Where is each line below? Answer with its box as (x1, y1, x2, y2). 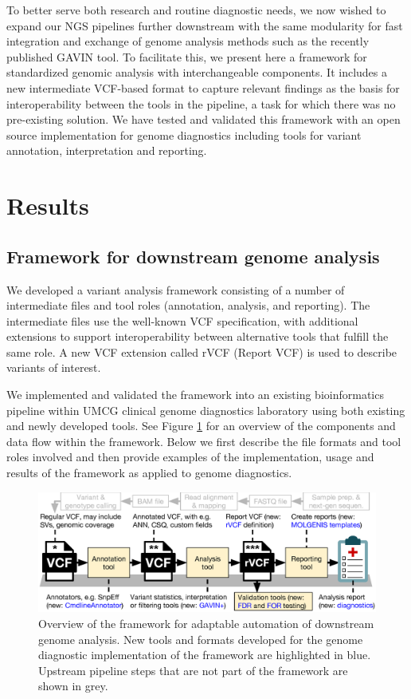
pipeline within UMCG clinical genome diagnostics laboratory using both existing (6, 401, 405, 418)
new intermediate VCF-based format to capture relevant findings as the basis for (6, 79, 400, 96)
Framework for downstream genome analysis (6, 243, 380, 268)
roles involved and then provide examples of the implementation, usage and (6, 448, 374, 465)
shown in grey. (38, 677, 108, 694)
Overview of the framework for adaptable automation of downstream (38, 614, 374, 631)
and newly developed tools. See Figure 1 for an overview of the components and (6, 417, 396, 434)
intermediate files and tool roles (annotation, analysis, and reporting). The (6, 297, 370, 314)
